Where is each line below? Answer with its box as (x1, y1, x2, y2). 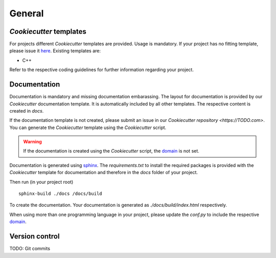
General (9, 8, 44, 19)
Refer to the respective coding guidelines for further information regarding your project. (9, 67, 194, 73)
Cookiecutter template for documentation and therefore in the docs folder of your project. (9, 169, 198, 176)
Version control (9, 232, 60, 241)
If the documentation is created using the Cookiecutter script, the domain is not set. (23, 148, 199, 154)
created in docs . (9, 107, 44, 114)
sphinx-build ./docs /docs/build (18, 191, 102, 197)
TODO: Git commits (9, 246, 51, 252)
